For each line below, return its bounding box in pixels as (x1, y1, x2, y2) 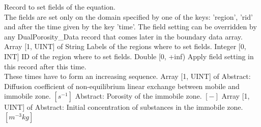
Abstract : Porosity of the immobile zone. (75, 91, 202, 101)
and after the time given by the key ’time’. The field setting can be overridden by (4, 21, 257, 32)
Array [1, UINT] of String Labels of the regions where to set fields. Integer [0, (4, 41, 246, 52)
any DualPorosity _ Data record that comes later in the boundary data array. (4, 31, 243, 41)
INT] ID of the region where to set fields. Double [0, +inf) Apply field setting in (4, 51, 254, 61)
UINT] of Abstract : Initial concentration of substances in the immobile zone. (4, 102, 243, 112)
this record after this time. (4, 61, 86, 71)
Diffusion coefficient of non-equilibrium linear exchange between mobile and (4, 80, 240, 91)
